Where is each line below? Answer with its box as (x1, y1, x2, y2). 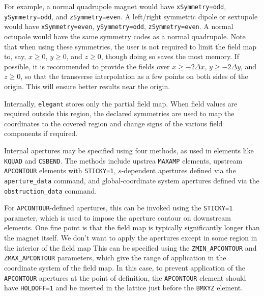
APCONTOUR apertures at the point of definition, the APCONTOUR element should (4, 272, 246, 283)
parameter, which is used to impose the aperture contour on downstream (4, 212, 231, 223)
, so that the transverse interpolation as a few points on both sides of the (20, 71, 248, 82)
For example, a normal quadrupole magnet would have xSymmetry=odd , (4, 1, 226, 11)
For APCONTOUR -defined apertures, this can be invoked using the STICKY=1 (4, 202, 233, 213)
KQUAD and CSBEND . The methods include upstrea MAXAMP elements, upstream (4, 155, 243, 166)
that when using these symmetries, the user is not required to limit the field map (4, 41, 257, 51)
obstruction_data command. (4, 185, 97, 196)
